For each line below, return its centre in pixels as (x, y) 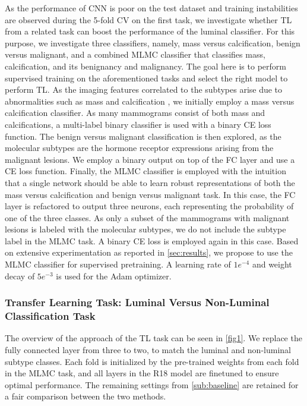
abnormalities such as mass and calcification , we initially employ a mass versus (150, 101)
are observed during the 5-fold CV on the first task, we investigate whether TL (148, 19)
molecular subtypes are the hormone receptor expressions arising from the (139, 148)
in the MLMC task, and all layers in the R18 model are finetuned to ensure (142, 373)
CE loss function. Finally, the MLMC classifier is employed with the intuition (145, 171)
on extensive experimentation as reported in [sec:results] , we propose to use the (149, 252)
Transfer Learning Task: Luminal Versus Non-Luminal (137, 302)
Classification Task (50, 316)
